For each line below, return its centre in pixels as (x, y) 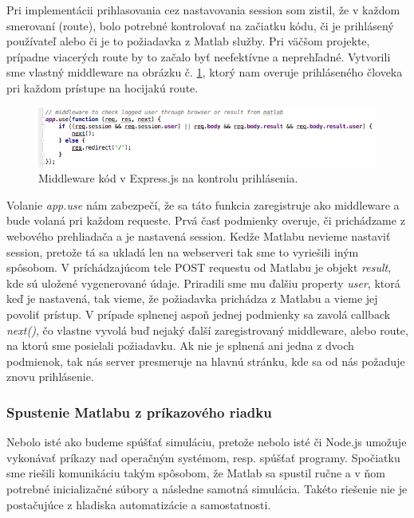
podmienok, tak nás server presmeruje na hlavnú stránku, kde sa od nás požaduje (206, 361)
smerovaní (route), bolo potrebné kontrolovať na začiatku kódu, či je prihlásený (200, 25)
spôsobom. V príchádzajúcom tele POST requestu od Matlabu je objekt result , (199, 267)
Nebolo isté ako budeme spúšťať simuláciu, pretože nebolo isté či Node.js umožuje (207, 442)
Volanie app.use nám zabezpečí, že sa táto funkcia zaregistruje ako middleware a (203, 204)
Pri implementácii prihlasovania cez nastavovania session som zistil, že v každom (203, 10)
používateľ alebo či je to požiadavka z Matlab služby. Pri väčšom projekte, (188, 41)
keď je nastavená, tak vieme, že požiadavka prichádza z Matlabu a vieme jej (192, 298)
